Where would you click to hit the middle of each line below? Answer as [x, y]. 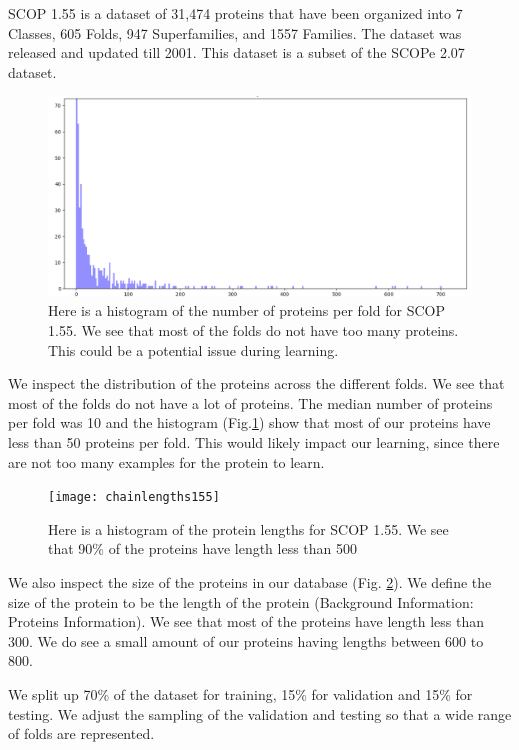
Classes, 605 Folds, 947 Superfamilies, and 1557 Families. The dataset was [235, 32]
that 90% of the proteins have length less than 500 [203, 548]
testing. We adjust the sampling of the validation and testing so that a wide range [260, 713]
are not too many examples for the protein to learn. [166, 461]
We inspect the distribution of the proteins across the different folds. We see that [256, 383]
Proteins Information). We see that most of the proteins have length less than [246, 621]
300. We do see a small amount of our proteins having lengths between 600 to [246, 640]
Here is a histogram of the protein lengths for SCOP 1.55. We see [248, 528]
